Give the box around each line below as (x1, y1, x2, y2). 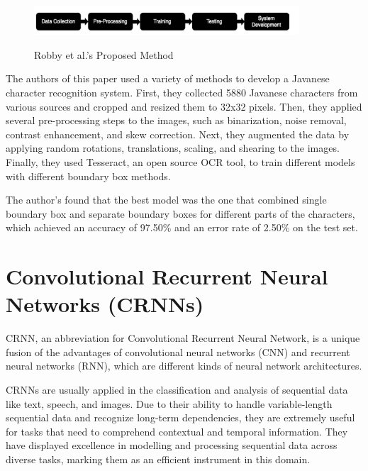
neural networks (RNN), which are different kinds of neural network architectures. (6, 358, 362, 373)
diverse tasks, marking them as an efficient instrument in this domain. (6, 451, 311, 466)
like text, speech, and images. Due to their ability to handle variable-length (6, 396, 333, 411)
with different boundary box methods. (6, 168, 171, 183)
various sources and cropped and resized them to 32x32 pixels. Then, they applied (6, 99, 362, 113)
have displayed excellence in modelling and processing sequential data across (6, 438, 338, 453)
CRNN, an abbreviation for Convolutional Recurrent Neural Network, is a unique (6, 331, 360, 345)
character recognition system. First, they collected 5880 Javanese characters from (6, 84, 358, 99)
